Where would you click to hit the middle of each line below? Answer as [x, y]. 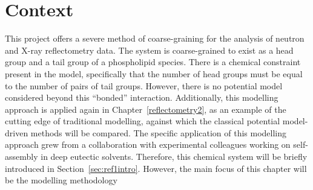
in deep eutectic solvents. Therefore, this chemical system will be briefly [174, 157]
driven [17, 132]
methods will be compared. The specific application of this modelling [159, 132]
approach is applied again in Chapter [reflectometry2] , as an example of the [146, 109]
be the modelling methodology [61, 180]
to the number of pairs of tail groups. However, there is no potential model [144, 85]
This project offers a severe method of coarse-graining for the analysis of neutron [155, 38]
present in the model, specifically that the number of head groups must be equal [154, 73]
